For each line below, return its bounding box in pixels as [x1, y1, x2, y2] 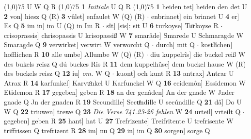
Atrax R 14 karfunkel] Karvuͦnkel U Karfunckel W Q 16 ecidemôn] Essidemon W [4, 77, 246, 87]
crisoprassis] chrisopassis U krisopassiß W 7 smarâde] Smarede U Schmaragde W [4, 30, 244, 40]
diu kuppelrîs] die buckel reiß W [150, 49, 246, 59]
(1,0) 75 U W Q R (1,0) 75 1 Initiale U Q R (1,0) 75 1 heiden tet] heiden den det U [4, 1, 248, 11]
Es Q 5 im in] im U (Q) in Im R [4, 20, 100, 31]
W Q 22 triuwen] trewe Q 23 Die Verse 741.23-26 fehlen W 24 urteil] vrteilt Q [4, 106, 241, 116]
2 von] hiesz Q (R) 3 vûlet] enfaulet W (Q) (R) [4, 11, 145, 21]
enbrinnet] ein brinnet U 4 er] [151, 11, 239, 21]
